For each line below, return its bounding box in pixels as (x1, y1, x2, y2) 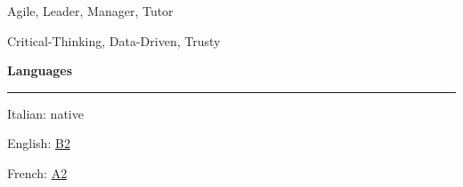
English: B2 (7, 134, 70, 152)
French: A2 (7, 163, 68, 182)
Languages (7, 61, 73, 80)
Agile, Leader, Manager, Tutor (7, 2, 174, 19)
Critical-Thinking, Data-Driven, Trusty (7, 31, 221, 50)
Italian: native (7, 104, 84, 122)
